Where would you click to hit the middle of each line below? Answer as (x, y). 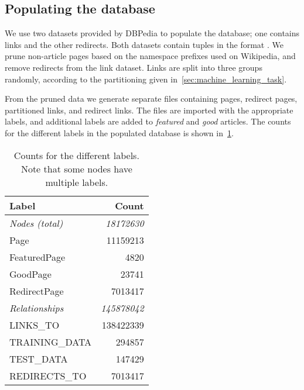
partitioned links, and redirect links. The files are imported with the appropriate (149, 110)
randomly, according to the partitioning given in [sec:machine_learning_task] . (146, 79)
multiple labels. (77, 182)
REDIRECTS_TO (48, 375)
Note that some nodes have (76, 168)
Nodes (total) (36, 223)
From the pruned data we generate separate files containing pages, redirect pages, (151, 99)
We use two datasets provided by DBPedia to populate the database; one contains (152, 33)
